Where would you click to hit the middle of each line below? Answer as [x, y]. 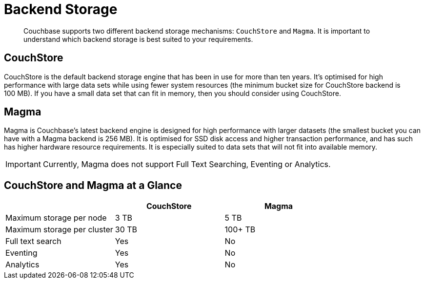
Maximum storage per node [56, 218]
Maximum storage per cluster [59, 230]
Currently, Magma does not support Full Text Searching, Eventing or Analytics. [187, 164]
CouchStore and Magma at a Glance [93, 185]
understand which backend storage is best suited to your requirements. [138, 39]
